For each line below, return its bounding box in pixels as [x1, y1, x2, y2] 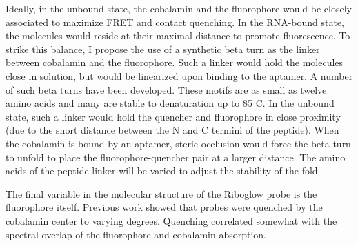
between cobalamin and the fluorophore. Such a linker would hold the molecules [6, 55, 344, 70]
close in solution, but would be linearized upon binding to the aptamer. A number [6, 68, 353, 83]
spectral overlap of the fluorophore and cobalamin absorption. [6, 227, 267, 241]
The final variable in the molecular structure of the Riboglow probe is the [6, 186, 317, 201]
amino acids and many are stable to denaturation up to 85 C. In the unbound [6, 96, 335, 110]
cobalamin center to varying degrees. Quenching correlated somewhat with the [6, 213, 337, 227]
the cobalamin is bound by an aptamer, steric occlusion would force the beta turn [6, 136, 351, 150]
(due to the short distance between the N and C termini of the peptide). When [6, 123, 339, 137]
